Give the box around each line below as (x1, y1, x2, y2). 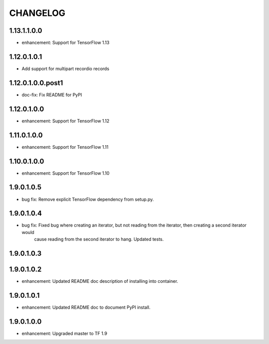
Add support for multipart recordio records (21, 65, 110, 72)
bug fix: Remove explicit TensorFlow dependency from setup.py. (21, 196, 154, 202)
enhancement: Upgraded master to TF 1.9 (21, 330, 107, 336)
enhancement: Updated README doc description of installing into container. (21, 278, 178, 284)
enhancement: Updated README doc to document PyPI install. (21, 304, 151, 311)
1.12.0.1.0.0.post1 (9, 79, 63, 87)
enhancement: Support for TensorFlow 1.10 (21, 170, 110, 176)
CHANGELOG (9, 7, 66, 18)
